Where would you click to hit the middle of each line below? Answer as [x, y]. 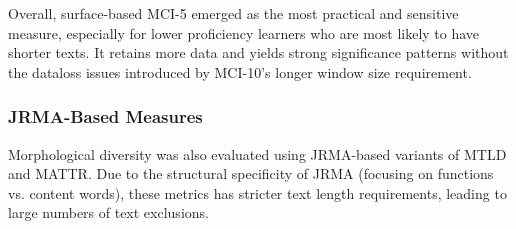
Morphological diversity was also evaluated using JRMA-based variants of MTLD [257, 153]
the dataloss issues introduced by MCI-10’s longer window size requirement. [240, 71]
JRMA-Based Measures [105, 116]
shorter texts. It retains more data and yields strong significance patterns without [258, 52]
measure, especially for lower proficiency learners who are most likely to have [244, 32]
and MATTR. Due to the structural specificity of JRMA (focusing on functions [251, 173]
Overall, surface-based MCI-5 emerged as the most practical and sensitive [233, 13]
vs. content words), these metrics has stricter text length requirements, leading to [257, 192]
